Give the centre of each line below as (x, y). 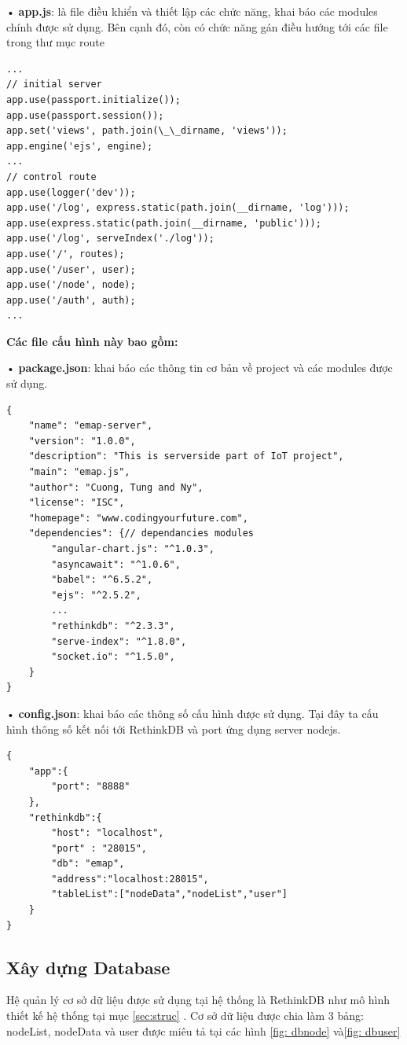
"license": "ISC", (77, 503)
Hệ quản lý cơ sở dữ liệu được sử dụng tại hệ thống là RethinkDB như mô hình (198, 1000)
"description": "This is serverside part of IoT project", (186, 456)
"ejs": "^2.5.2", (96, 595)
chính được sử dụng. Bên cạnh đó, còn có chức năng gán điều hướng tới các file (197, 26)
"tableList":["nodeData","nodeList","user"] (169, 894)
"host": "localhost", (108, 833)
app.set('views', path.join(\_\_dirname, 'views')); (147, 131)
